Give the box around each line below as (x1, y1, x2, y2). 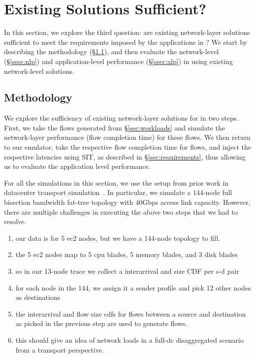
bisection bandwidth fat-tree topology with (4, 197, 133, 207)
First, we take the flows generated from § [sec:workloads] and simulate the (4, 122, 225, 132)
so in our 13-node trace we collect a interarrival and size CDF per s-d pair (15, 266, 239, 276)
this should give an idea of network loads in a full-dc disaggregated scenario (15, 334, 244, 345)
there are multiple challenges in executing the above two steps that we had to (4, 206, 238, 217)
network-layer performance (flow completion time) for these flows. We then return (4, 132, 251, 142)
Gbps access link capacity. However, (142, 197, 251, 207)
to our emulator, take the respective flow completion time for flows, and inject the (4, 142, 251, 152)
